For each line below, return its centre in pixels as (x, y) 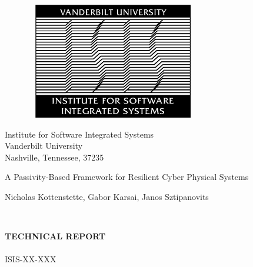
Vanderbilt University (44, 146)
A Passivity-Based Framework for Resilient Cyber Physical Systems (127, 177)
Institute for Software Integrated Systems (79, 134)
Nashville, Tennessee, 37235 (54, 157)
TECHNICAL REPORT (55, 236)
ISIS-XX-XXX (31, 259)
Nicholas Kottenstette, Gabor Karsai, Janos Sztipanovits (107, 196)
